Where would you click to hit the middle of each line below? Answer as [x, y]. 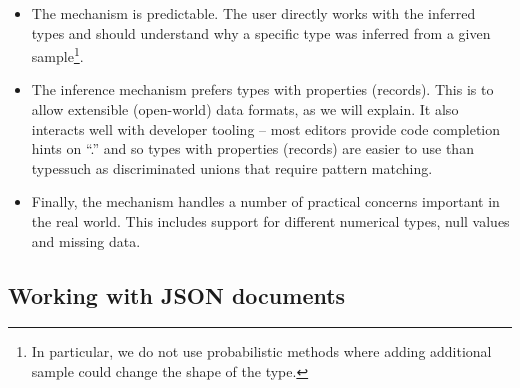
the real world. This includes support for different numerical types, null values [270, 221]
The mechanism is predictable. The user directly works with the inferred [253, 13]
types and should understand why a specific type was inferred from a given [261, 32]
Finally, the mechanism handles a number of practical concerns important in [265, 201]
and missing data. [86, 240]
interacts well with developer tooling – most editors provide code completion [265, 128]
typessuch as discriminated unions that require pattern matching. [232, 167]
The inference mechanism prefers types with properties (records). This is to [262, 89]
